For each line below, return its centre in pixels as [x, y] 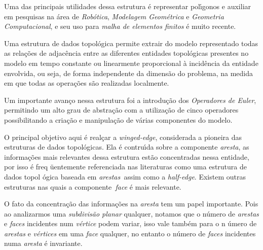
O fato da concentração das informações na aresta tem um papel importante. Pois [131, 204]
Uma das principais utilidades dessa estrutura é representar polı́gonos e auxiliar [128, 6]
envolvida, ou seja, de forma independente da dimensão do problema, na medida [129, 73]
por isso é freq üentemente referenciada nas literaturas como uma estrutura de [125, 167]
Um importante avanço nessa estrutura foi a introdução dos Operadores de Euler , [130, 100]
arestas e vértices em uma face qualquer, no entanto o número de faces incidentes [130, 233]
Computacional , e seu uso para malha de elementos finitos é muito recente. [120, 26]
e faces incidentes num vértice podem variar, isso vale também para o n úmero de [130, 223]
